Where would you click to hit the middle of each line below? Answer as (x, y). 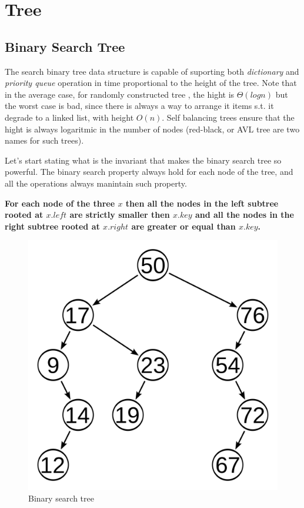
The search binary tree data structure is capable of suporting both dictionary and (152, 71)
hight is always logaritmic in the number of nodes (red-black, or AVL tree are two (152, 129)
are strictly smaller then (120, 215)
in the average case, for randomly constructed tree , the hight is (120, 94)
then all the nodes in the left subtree (202, 203)
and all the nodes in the (244, 215)
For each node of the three (60, 203)
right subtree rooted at (52, 226)
